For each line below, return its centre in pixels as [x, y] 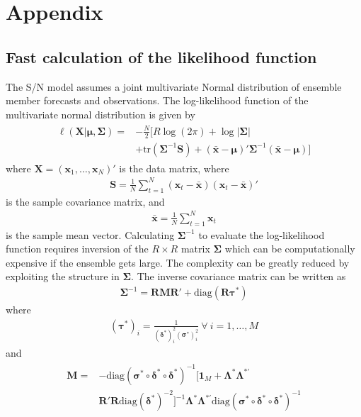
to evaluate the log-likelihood [262, 234]
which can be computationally [290, 249]
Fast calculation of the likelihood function [161, 56]
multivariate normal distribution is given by [101, 114]
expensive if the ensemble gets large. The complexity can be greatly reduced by [178, 262]
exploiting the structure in [63, 276]
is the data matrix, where [174, 168]
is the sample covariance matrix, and [85, 201]
